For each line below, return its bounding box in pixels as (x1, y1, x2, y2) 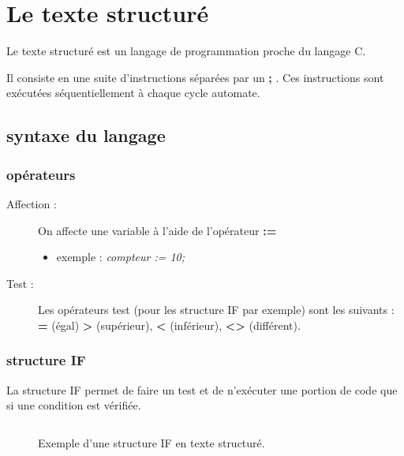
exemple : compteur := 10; (56, 249, 185, 265)
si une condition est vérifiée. (6, 397, 141, 413)
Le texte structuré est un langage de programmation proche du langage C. (6, 43, 366, 59)
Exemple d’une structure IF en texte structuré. (38, 434, 265, 450)
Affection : (6, 195, 57, 211)
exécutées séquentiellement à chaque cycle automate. (6, 84, 260, 101)
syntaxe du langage (6, 123, 166, 148)
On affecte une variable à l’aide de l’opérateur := (38, 222, 277, 238)
